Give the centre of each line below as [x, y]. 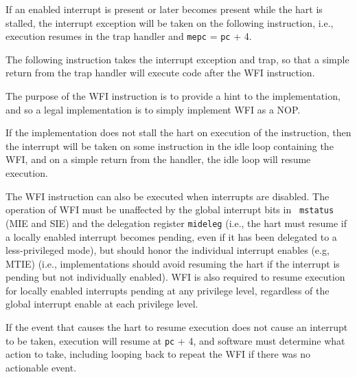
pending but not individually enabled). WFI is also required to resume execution [175, 277]
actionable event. [41, 367]
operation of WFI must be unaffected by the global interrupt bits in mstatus [170, 209]
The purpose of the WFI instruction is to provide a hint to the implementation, [173, 96]
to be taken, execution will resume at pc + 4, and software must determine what [175, 340]
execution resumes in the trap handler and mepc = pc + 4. [129, 36]
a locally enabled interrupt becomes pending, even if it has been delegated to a [171, 236]
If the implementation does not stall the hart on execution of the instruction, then [178, 132]
